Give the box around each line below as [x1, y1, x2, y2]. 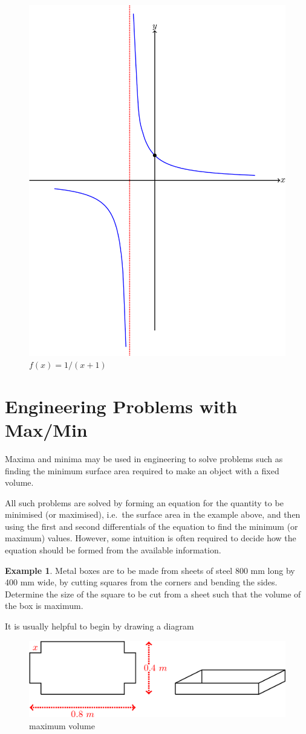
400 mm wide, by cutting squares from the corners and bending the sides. [5, 576, 278, 588]
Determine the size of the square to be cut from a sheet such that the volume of [5, 587, 301, 600]
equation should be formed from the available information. [5, 544, 221, 556]
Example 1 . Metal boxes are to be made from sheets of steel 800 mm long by [5, 564, 295, 576]
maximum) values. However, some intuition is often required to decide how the [5, 532, 296, 544]
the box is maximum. [5, 599, 83, 612]
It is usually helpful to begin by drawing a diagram [5, 620, 194, 633]
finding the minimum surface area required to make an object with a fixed [5, 464, 279, 477]
